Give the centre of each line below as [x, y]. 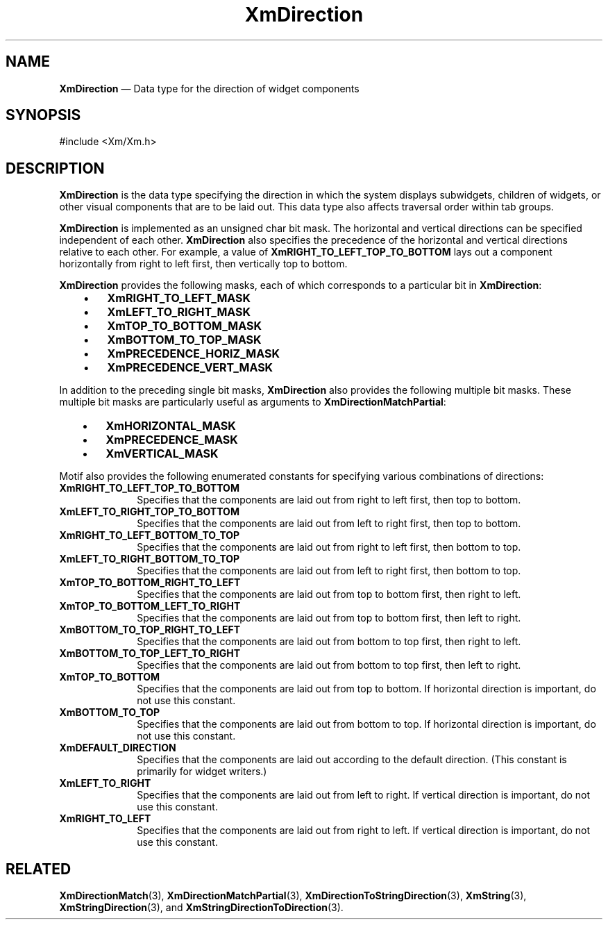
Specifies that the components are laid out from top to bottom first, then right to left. [329, 594]
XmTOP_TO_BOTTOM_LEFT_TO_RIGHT [150, 606]
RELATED [39, 869]
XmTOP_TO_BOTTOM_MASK [184, 326]
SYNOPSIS [43, 115]
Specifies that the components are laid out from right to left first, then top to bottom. [329, 500]
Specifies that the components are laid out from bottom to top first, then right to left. [329, 642]
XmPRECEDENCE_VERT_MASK [190, 368]
